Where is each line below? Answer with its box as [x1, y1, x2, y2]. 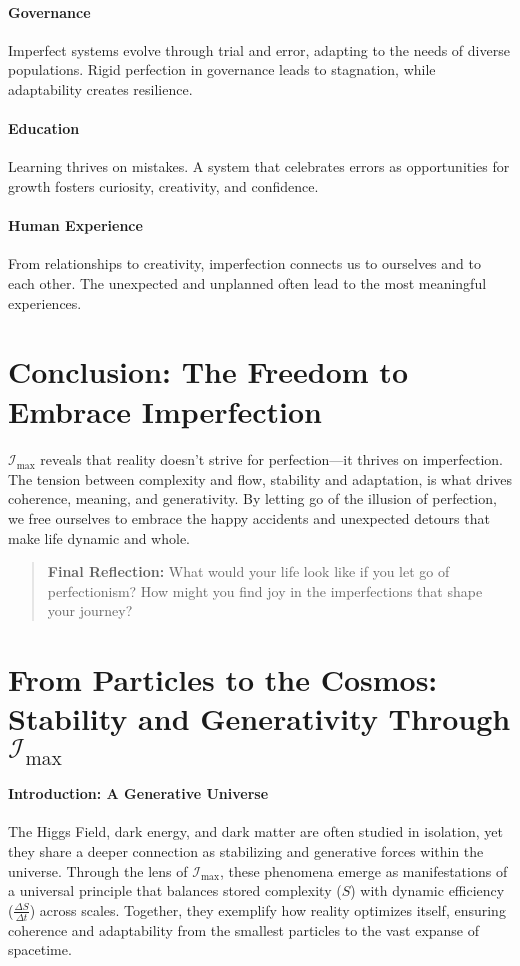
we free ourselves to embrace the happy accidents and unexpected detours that [8, 508, 490, 529]
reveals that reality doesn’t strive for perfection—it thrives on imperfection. [40, 449, 503, 470]
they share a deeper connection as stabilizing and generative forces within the [8, 840, 484, 861]
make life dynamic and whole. [8, 527, 190, 548]
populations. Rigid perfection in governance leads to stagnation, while [8, 59, 436, 80]
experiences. [8, 292, 82, 313]
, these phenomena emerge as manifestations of [219, 860, 508, 881]
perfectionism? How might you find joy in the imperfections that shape [47, 580, 483, 601]
